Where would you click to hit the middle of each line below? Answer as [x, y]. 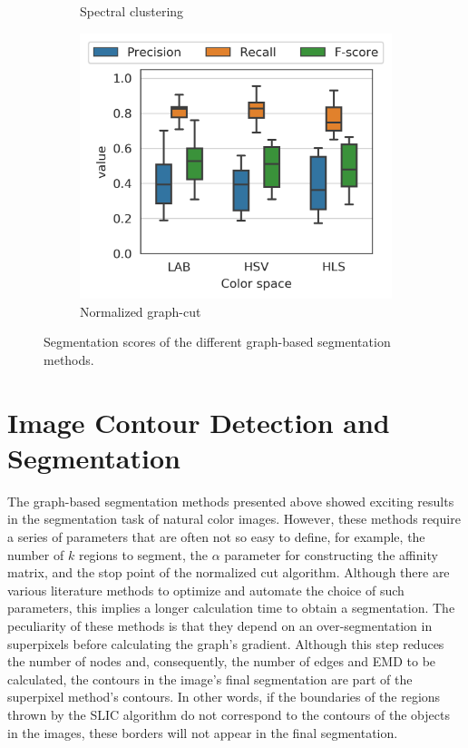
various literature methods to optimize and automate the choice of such [206, 590]
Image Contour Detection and [199, 422]
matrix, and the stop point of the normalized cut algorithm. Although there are [229, 572]
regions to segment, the [143, 554]
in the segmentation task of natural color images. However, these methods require [234, 519]
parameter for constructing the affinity [331, 554]
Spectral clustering [132, 11]
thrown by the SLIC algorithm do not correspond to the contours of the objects [229, 714]
